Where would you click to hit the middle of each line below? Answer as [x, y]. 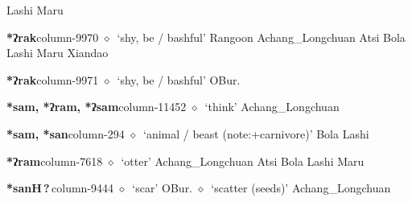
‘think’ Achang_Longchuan [272, 107]
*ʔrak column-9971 [53, 79]
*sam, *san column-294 [66, 133]
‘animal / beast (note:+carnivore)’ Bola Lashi [256, 133]
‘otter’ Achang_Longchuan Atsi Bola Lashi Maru [243, 161]
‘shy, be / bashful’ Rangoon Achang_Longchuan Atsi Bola [261, 37]
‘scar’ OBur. [163, 188]
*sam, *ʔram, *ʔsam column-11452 [97, 107]
